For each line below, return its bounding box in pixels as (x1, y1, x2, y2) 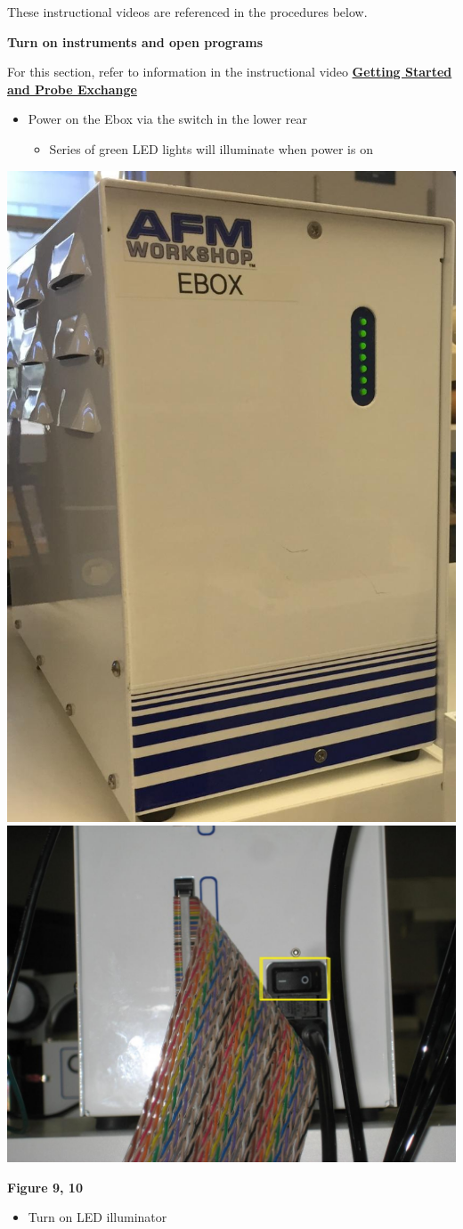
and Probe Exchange (7, 79, 137, 98)
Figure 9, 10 (7, 1177, 83, 1196)
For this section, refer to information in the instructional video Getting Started (7, 62, 452, 81)
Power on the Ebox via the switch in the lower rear (28, 110, 308, 128)
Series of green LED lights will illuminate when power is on (49, 139, 373, 158)
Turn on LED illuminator (28, 1208, 167, 1226)
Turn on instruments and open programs (7, 32, 264, 51)
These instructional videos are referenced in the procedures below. (7, 3, 368, 20)
